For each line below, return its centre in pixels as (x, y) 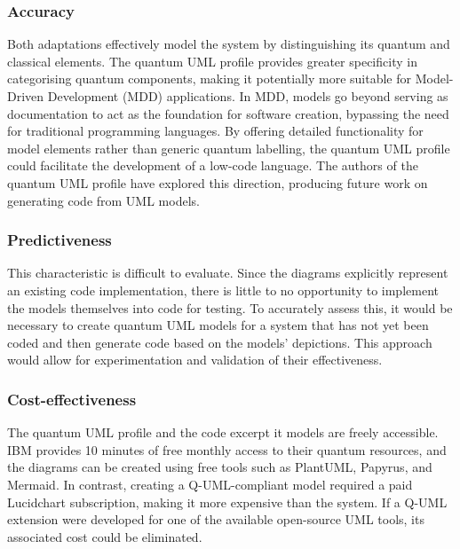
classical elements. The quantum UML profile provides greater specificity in (212, 61)
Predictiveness (59, 240)
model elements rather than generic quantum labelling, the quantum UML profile (229, 148)
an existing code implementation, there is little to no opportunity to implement (223, 290)
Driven (26, 96)
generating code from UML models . (103, 200)
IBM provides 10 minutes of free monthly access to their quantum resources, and (227, 449)
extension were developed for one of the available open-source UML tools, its (216, 519)
